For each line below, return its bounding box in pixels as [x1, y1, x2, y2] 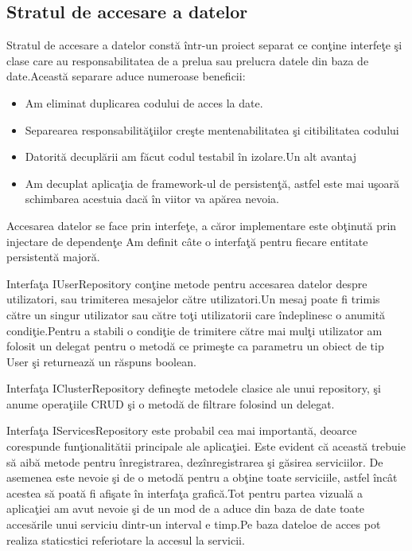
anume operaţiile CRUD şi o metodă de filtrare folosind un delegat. [6, 395, 335, 412]
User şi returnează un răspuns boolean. [6, 353, 196, 369]
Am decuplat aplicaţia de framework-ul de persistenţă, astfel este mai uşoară [25, 174, 400, 191]
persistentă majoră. [6, 248, 100, 265]
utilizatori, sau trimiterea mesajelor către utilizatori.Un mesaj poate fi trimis [6, 291, 380, 307]
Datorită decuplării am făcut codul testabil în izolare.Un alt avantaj [25, 148, 356, 165]
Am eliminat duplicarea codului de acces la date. [25, 94, 263, 111]
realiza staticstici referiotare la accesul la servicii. [6, 531, 245, 548]
